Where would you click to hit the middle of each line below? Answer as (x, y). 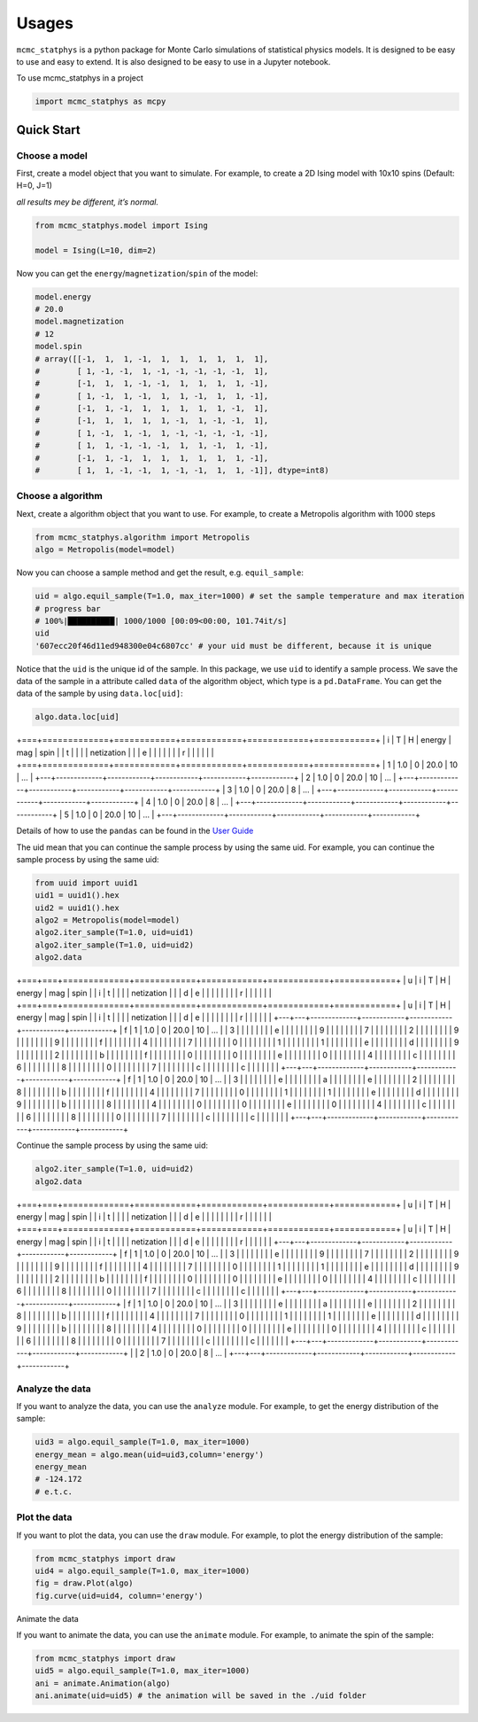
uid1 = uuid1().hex (77, 896)
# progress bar (68, 608)
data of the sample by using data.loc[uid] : (100, 693)
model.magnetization (79, 322)
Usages (45, 23)
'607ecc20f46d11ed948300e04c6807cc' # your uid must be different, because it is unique (234, 646)
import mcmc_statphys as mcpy (100, 101)
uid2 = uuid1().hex (77, 908)
